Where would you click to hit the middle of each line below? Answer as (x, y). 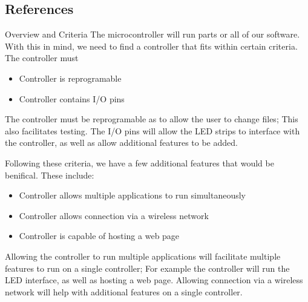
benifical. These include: (50, 175)
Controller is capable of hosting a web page (99, 236)
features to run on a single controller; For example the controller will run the (147, 268)
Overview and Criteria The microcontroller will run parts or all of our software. (152, 34)
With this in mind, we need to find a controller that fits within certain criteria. (151, 46)
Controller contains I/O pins (72, 98)
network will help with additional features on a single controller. (124, 291)
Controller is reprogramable (70, 78)
